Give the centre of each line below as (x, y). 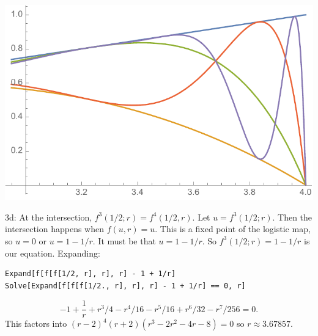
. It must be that (124, 240)
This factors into (36, 323)
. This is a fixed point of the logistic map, (233, 229)
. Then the (292, 217)
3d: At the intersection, (49, 217)
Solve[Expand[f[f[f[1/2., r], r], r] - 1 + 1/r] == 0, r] (125, 286)
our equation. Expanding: (53, 253)
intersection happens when (54, 229)
